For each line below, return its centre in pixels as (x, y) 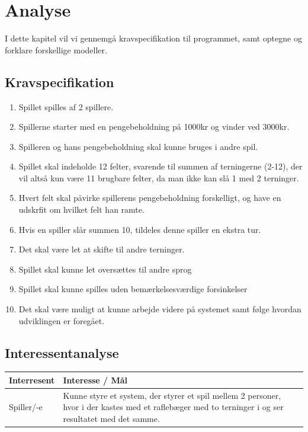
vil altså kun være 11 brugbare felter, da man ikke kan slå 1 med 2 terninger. (159, 177)
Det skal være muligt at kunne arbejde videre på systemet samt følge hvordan (160, 309)
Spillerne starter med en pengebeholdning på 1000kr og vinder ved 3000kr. (154, 127)
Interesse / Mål (95, 380)
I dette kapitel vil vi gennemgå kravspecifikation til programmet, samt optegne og (153, 38)
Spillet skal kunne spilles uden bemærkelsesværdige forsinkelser (133, 289)
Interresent (32, 380)
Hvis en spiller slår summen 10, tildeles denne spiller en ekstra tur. (140, 229)
